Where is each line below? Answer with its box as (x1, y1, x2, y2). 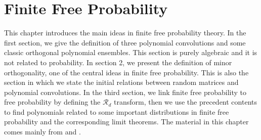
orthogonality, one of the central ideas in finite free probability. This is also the (4, 67, 249, 77)
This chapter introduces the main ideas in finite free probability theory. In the (4, 27, 246, 38)
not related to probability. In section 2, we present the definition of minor (4, 57, 232, 67)
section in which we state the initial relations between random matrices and (4, 77, 239, 87)
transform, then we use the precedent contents (113, 97, 257, 107)
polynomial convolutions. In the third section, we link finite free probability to (4, 86, 247, 97)
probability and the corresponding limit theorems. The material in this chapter (4, 116, 249, 127)
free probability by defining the (4, 97, 101, 107)
